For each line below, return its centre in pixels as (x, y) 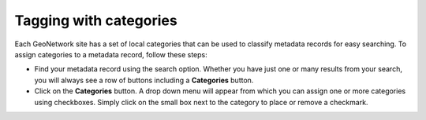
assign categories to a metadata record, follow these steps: (111, 54)
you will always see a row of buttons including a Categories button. (144, 80)
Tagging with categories (96, 20)
